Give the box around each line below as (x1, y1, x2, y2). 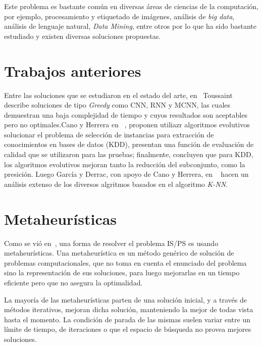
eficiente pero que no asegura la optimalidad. (4, 277, 143, 287)
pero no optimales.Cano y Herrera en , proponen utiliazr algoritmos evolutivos (4, 119, 250, 130)
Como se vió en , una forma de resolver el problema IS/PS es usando (4, 237, 219, 248)
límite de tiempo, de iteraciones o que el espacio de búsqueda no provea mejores (4, 324, 251, 334)
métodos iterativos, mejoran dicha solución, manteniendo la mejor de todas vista (4, 304, 253, 315)
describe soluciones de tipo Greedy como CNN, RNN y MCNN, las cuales (4, 100, 231, 110)
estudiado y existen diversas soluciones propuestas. (4, 30, 161, 41)
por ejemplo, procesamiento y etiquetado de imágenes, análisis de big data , (4, 11, 235, 21)
